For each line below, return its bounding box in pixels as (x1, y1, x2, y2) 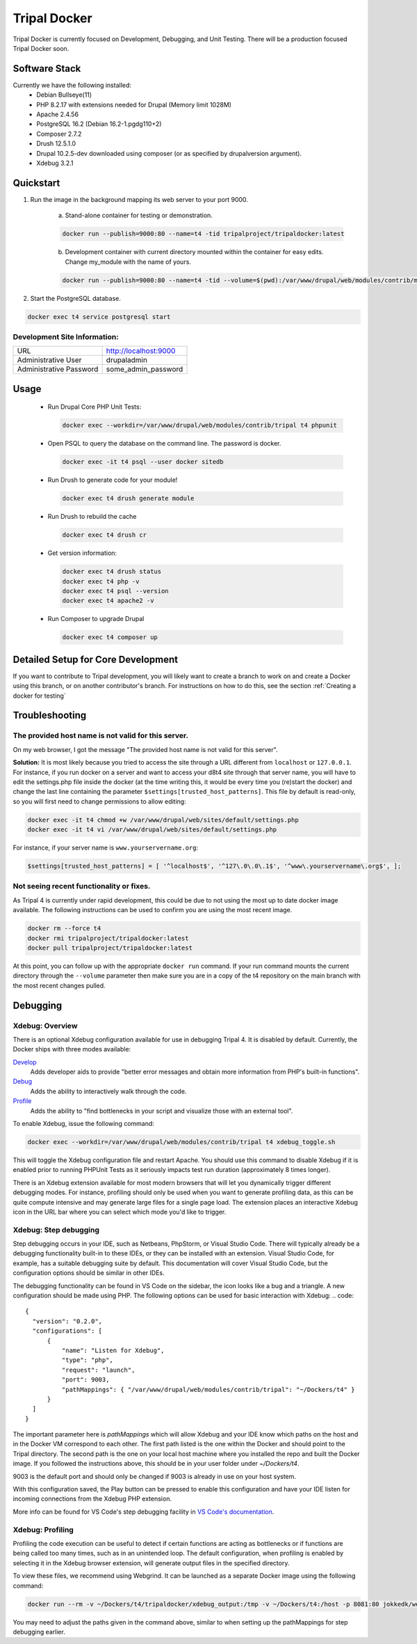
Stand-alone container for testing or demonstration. (65, 211, 213, 219)
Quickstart (13, 177, 60, 189)
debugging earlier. (13, 1627, 65, 1636)
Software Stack (13, 63, 81, 75)
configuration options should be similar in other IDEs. (13, 1269, 165, 1277)
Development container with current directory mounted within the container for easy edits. (65, 248, 324, 256)
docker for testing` (13, 691, 66, 700)
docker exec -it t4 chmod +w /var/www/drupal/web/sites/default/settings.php (27, 815, 299, 824)
